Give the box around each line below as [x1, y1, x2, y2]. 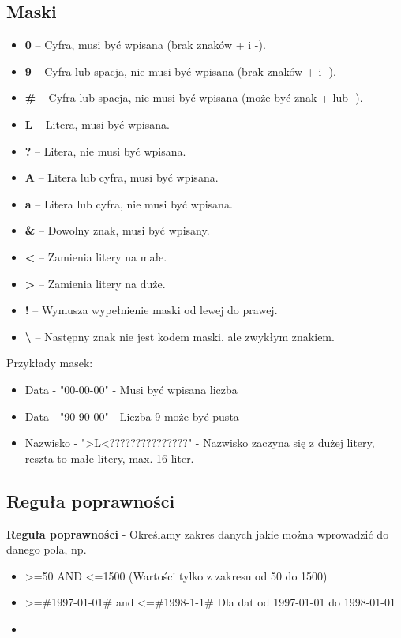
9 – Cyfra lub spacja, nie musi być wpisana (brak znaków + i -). [24, 62, 336, 79]
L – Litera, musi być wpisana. [24, 115, 170, 132]
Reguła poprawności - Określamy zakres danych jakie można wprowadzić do [6, 525, 389, 542]
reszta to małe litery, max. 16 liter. [24, 449, 194, 466]
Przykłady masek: [6, 355, 93, 371]
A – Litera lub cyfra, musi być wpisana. [24, 169, 219, 186]
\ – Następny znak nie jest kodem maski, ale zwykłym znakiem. [24, 328, 335, 344]
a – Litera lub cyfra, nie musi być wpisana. [24, 195, 233, 212]
